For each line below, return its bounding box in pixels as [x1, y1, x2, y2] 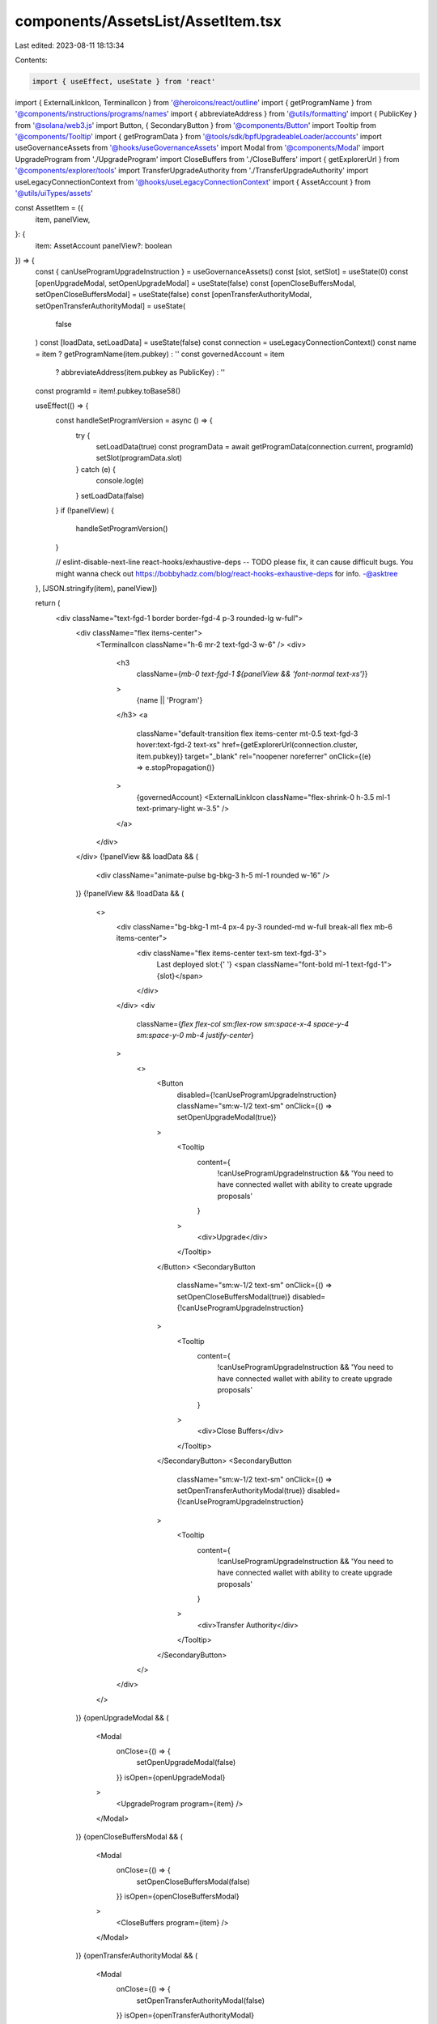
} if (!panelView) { [55, 506, 115, 516]
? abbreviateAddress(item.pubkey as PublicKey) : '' [55, 368, 226, 377]
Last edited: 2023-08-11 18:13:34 [15, 40, 125, 50]
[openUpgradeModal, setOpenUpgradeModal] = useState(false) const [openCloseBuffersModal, [35, 278, 356, 287]
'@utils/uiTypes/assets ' [15, 189, 93, 198]
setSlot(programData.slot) [95, 453, 182, 463]
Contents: [15, 55, 48, 65]
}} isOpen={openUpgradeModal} [116, 1772, 226, 1782]
